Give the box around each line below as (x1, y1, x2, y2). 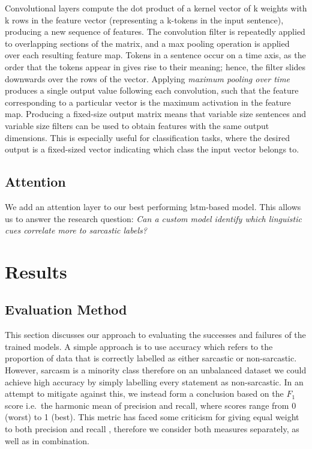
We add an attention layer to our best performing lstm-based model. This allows (5, 200, 301, 212)
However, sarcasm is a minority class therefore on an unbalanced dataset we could (5, 364, 307, 376)
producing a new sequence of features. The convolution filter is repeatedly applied (5, 25, 305, 38)
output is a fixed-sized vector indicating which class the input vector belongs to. (5, 143, 299, 155)
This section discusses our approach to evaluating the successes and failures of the (5, 328, 306, 341)
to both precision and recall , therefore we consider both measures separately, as (5, 423, 299, 435)
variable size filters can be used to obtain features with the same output (5, 119, 269, 131)
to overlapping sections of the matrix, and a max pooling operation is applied (5, 37, 290, 49)
